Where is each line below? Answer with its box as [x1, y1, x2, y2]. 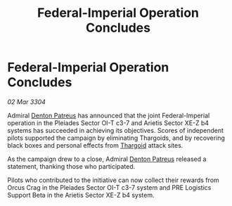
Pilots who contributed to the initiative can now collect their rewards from [7, 176, 219, 184]
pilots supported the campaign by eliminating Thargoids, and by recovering [7, 134, 225, 142]
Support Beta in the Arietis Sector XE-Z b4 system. [7, 191, 155, 199]
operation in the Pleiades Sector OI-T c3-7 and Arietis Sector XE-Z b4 [7, 118, 210, 127]
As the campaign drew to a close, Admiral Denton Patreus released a [7, 155, 207, 163]
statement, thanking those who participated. [7, 162, 136, 170]
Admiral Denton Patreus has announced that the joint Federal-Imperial [7, 111, 210, 120]
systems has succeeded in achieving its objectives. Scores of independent [7, 126, 224, 134]
